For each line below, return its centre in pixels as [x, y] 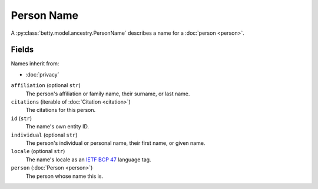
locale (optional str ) [38, 151]
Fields [22, 50]
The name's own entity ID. [57, 127]
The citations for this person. [61, 110]
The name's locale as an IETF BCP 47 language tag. [88, 160]
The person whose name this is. [64, 176]
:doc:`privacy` [42, 74]
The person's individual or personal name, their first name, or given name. [115, 143]
